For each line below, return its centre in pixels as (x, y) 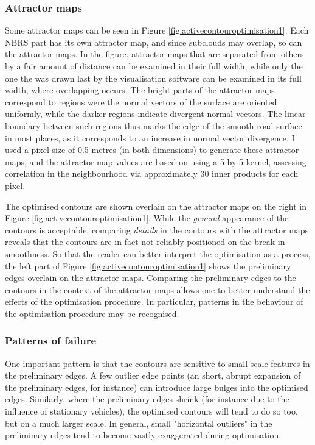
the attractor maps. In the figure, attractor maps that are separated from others (154, 54)
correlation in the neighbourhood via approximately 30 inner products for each (152, 173)
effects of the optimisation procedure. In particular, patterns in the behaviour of (154, 301)
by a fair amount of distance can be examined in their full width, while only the (154, 66)
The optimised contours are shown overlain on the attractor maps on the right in (156, 206)
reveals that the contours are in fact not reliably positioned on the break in (145, 242)
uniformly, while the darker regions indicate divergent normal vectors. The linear (155, 114)
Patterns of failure (51, 340)
